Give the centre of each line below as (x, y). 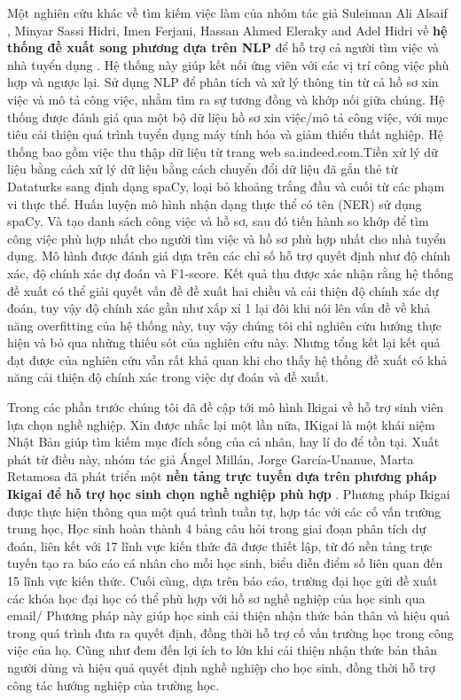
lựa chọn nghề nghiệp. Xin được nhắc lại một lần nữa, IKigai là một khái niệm (221, 424)
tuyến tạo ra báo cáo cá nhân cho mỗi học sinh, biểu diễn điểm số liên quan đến (225, 563)
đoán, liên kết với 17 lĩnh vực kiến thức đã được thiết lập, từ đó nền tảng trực (220, 545)
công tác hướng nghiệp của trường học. (113, 684)
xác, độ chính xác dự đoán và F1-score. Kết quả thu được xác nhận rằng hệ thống (230, 272)
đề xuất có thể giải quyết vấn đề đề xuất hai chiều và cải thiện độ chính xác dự (223, 290)
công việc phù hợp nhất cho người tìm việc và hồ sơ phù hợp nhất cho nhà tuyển (227, 238)
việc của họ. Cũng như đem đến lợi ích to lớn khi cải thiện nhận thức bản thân (222, 650)
